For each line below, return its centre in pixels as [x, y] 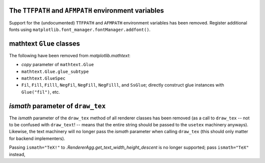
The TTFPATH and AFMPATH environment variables [87, 11]
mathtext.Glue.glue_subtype [55, 71]
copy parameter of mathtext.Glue [58, 65]
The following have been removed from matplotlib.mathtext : [70, 55]
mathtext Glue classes [45, 43]
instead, [17, 154]
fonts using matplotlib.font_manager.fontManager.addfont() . [80, 29]
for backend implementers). [37, 138]
